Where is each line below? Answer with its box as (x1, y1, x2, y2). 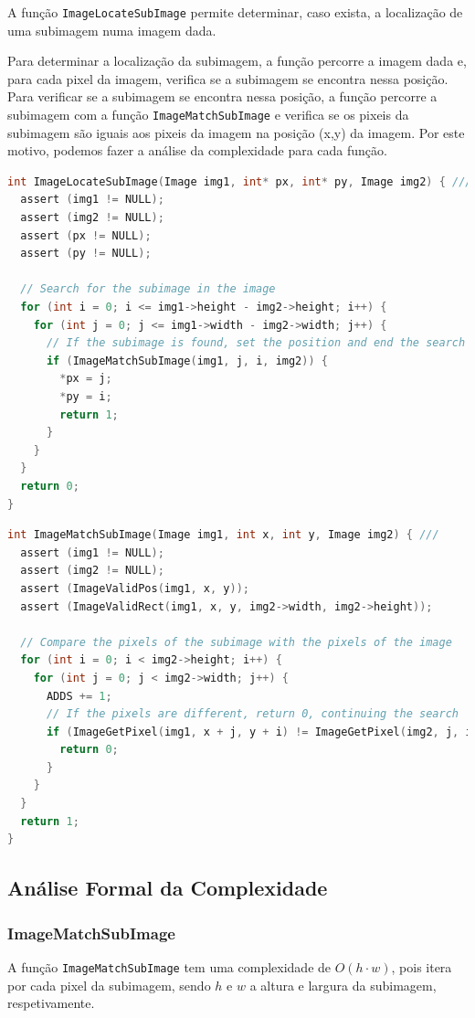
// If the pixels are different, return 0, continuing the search (46, 707, 459, 721)
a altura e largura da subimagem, (249, 975, 437, 994)
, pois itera (391, 957, 452, 976)
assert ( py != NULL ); (20, 247, 152, 260)
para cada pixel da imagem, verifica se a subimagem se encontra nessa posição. (7, 69, 449, 88)
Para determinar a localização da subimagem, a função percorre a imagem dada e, (7, 51, 467, 70)
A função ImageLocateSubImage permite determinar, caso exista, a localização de (7, 3, 463, 21)
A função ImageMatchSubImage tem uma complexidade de (7, 957, 332, 976)
